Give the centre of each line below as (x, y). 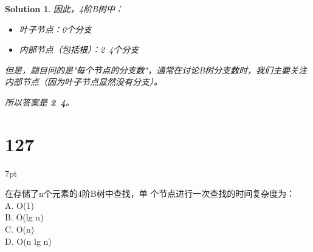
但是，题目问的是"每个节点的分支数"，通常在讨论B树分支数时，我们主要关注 (156, 70)
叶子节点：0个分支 (55, 29)
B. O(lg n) (24, 217)
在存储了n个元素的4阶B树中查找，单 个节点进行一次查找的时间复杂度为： (150, 193)
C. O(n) (20, 229)
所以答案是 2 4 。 (40, 102)
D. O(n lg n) (28, 241)
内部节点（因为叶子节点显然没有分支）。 (84, 82)
